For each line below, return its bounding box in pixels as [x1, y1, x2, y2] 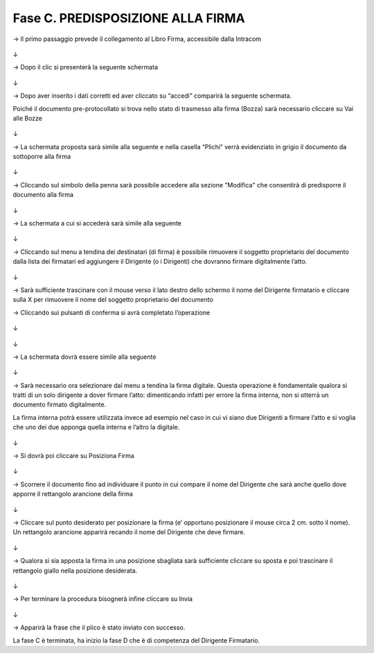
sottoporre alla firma [12, 153, 71, 161]
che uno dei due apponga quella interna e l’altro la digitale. [12, 423, 180, 432]
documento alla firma [12, 191, 74, 199]
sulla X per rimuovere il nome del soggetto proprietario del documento [12, 296, 214, 304]
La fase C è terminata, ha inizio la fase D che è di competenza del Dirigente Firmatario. [12, 636, 260, 645]
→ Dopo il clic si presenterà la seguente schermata [12, 63, 159, 71]
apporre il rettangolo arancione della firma [12, 490, 133, 498]
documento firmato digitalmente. [12, 400, 107, 409]
